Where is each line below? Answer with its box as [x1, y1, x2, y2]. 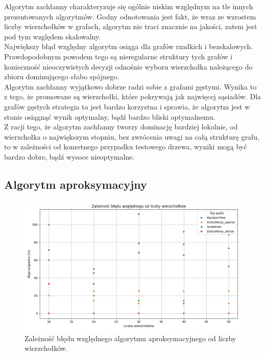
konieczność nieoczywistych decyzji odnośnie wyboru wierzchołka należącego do [4, 61, 253, 72]
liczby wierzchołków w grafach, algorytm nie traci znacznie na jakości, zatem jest [4, 21, 257, 32]
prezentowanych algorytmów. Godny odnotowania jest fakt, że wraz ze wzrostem [4, 11, 256, 21]
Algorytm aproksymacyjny [4, 176, 147, 192]
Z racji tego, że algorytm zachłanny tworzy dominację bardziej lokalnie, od [4, 121, 238, 132]
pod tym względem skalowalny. [4, 31, 101, 41]
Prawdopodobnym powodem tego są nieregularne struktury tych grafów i [4, 51, 233, 61]
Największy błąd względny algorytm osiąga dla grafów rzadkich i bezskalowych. [4, 41, 253, 52]
